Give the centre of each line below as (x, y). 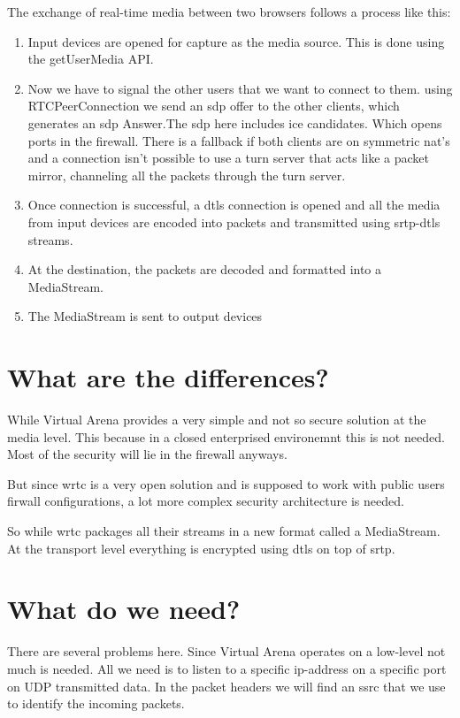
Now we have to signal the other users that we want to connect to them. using (240, 88)
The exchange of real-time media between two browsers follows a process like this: (229, 11)
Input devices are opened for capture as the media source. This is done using (236, 41)
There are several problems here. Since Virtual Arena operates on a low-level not (226, 651)
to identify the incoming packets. (96, 703)
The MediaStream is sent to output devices (145, 316)
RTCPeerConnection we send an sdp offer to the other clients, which (214, 106)
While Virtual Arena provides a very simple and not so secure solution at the (217, 420)
